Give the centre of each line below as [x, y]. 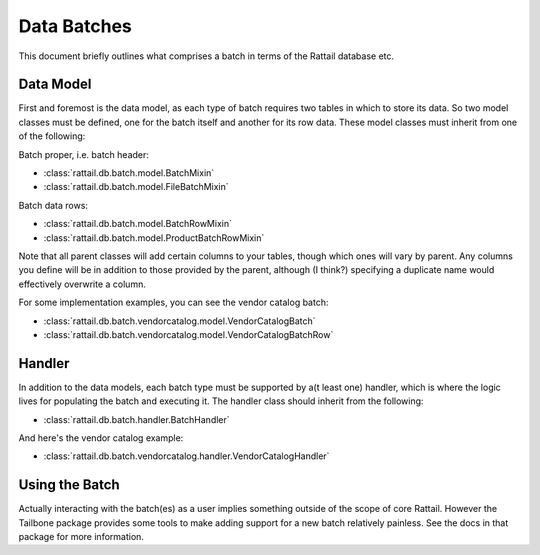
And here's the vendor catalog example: [101, 438]
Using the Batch [69, 485]
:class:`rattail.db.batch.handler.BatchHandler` [136, 419]
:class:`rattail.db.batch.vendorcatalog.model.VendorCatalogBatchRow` [188, 334]
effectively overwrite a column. [82, 284]
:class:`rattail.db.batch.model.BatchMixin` [129, 173]
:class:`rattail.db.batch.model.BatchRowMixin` [137, 224]
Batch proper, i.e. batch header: [84, 154]
